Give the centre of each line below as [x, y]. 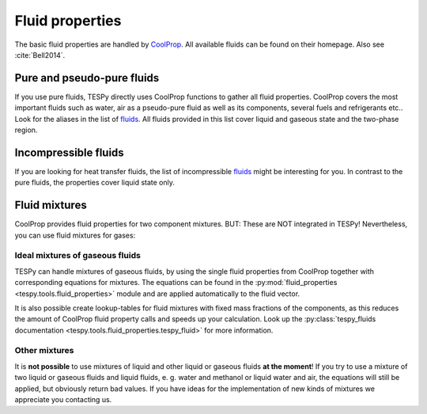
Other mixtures [44, 351]
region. [26, 130]
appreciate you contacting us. [63, 400]
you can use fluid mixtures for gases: [75, 235]
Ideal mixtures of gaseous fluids [78, 256]
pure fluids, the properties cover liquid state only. [95, 183]
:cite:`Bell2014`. [40, 55]
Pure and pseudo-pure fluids [87, 78]
